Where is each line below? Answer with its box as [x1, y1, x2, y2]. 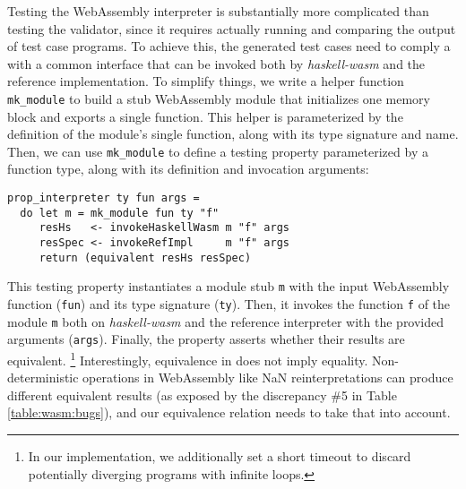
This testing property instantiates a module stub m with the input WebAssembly [7, 277, 450, 296]
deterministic [7, 368, 79, 387]
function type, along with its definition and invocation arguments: [7, 159, 369, 178]
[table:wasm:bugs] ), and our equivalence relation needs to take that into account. [7, 403, 451, 422]
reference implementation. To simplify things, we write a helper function [7, 72, 404, 90]
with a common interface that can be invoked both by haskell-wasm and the [7, 54, 426, 73]
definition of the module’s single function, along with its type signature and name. [7, 124, 459, 143]
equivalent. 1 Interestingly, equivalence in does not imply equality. [7, 347, 368, 369]
